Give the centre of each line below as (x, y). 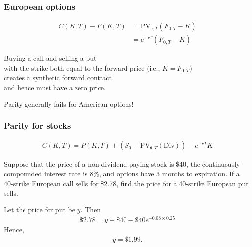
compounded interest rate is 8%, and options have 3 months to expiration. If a (122, 173)
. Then (90, 209)
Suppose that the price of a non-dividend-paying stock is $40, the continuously (122, 164)
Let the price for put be (39, 209)
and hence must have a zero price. (55, 87)
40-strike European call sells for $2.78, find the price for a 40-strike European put (126, 183)
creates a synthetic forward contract (58, 78)
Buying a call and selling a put (50, 58)
